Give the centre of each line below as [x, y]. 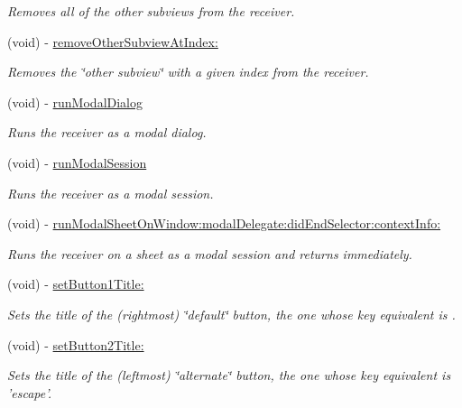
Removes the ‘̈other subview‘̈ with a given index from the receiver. [188, 72]
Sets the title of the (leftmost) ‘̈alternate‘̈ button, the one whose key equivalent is [229, 375]
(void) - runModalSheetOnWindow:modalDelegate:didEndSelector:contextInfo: [224, 223]
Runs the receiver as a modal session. [111, 193]
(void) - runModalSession [77, 162]
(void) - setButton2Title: [76, 344]
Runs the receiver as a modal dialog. [107, 132]
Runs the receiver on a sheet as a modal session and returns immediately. [210, 253]
